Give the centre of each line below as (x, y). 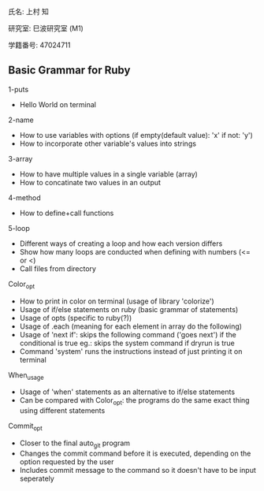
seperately (37, 478)
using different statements (62, 411)
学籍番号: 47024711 (39, 45)
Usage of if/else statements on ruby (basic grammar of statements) (129, 309)
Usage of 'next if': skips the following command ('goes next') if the (128, 334)
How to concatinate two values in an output (90, 182)
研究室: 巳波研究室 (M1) (46, 28)
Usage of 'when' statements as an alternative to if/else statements (127, 392)
